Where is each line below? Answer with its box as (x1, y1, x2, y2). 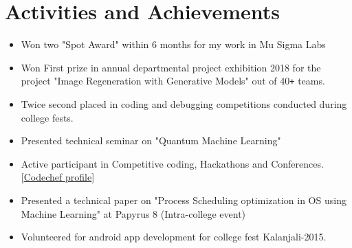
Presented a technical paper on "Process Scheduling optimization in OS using (21, 192, 346, 207)
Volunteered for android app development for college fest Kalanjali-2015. (21, 229, 327, 244)
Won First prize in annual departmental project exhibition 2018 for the (21, 60, 321, 74)
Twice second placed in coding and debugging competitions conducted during (21, 96, 347, 111)
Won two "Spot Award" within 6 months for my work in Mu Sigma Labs (21, 37, 326, 52)
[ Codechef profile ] (21, 170, 95, 184)
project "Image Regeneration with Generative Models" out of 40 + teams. (21, 74, 325, 88)
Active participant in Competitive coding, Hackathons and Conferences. (21, 156, 324, 170)
